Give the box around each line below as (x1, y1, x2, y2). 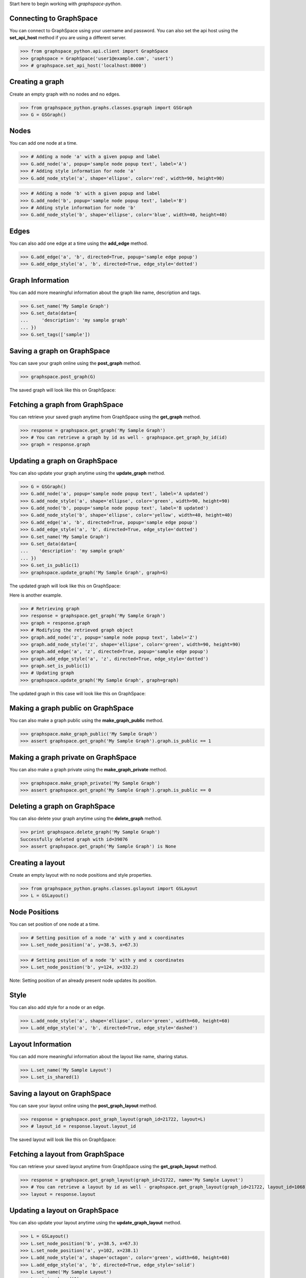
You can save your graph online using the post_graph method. (9, 360, 141, 366)
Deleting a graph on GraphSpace (9, 802, 115, 811)
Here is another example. (9, 592, 62, 598)
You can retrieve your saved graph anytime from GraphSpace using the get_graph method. (9, 414, 201, 420)
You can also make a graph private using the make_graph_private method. (9, 766, 167, 772)
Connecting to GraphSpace (9, 14, 98, 22)
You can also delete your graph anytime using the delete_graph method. (9, 815, 162, 821)
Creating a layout (9, 858, 65, 867)
